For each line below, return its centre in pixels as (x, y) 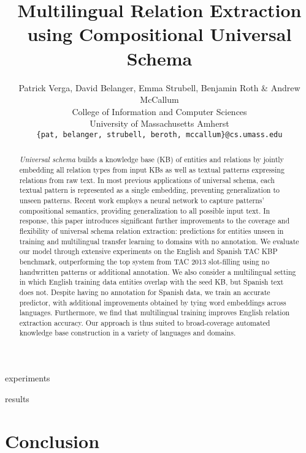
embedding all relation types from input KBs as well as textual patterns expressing (152, 169)
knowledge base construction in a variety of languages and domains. (128, 333)
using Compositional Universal (159, 34)
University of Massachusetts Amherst (159, 123)
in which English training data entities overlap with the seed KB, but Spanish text (151, 282)
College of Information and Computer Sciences (159, 111)
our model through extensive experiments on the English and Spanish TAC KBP (148, 251)
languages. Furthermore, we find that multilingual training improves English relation (155, 313)
